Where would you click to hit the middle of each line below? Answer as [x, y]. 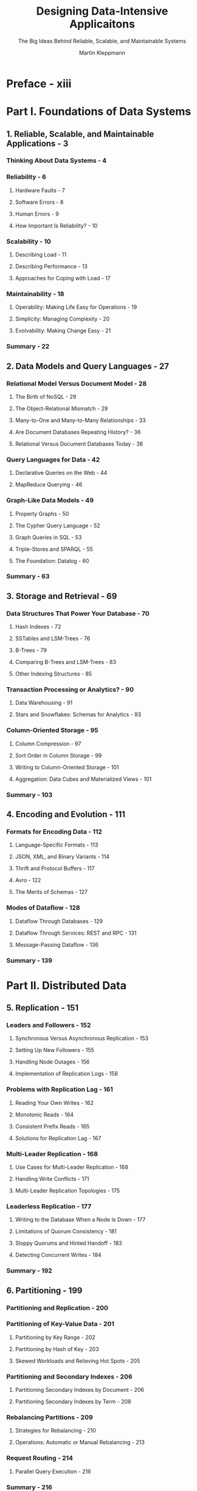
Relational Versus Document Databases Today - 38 [79, 444]
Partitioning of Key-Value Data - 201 [60, 1324]
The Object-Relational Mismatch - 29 [61, 408]
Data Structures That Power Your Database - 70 [78, 614]
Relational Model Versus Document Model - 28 [77, 383]
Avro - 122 [28, 880]
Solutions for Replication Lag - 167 [58, 1138]
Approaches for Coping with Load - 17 [63, 278]
